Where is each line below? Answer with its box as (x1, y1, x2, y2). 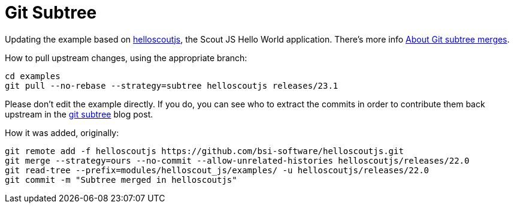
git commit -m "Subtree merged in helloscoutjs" (5, 174, 237, 185)
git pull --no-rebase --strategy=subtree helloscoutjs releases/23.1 (5, 80, 338, 91)
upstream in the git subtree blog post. (5, 108, 153, 119)
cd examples (5, 71, 61, 81)
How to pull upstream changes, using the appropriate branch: (5, 52, 247, 63)
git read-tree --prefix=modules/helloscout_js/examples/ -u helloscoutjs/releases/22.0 (5, 165, 430, 175)
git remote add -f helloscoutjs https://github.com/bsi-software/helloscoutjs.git (5, 146, 404, 156)
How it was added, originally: (5, 127, 119, 138)
